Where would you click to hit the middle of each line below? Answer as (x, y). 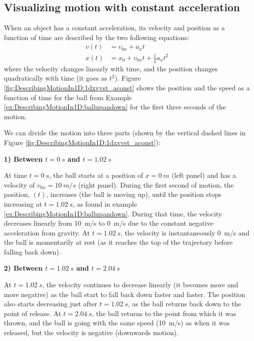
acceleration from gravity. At (47, 232)
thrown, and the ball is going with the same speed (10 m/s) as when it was (117, 323)
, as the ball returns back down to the (185, 304)
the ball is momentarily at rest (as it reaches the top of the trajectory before (118, 242)
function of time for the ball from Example (68, 97)
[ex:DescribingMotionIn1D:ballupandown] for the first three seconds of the (115, 107)
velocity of (19, 184)
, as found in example (105, 203)
